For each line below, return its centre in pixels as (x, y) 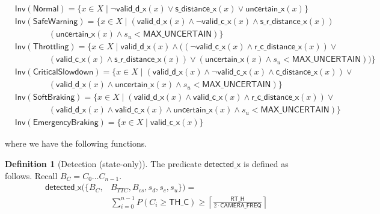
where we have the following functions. (76, 143)
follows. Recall (31, 175)
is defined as (266, 163)
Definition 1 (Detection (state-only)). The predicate (103, 163)
